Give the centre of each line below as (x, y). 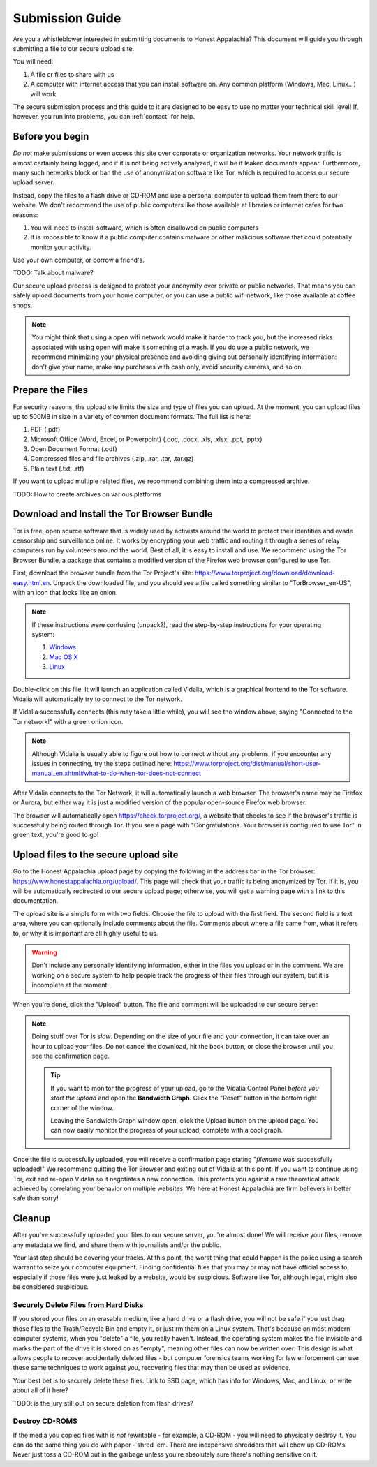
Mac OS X (64, 657)
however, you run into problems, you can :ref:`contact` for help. (104, 117)
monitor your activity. (61, 247)
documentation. (36, 901)
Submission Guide (67, 18)
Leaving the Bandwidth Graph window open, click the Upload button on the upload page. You (185, 1121)
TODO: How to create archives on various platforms (87, 494)
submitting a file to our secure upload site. (74, 48)
